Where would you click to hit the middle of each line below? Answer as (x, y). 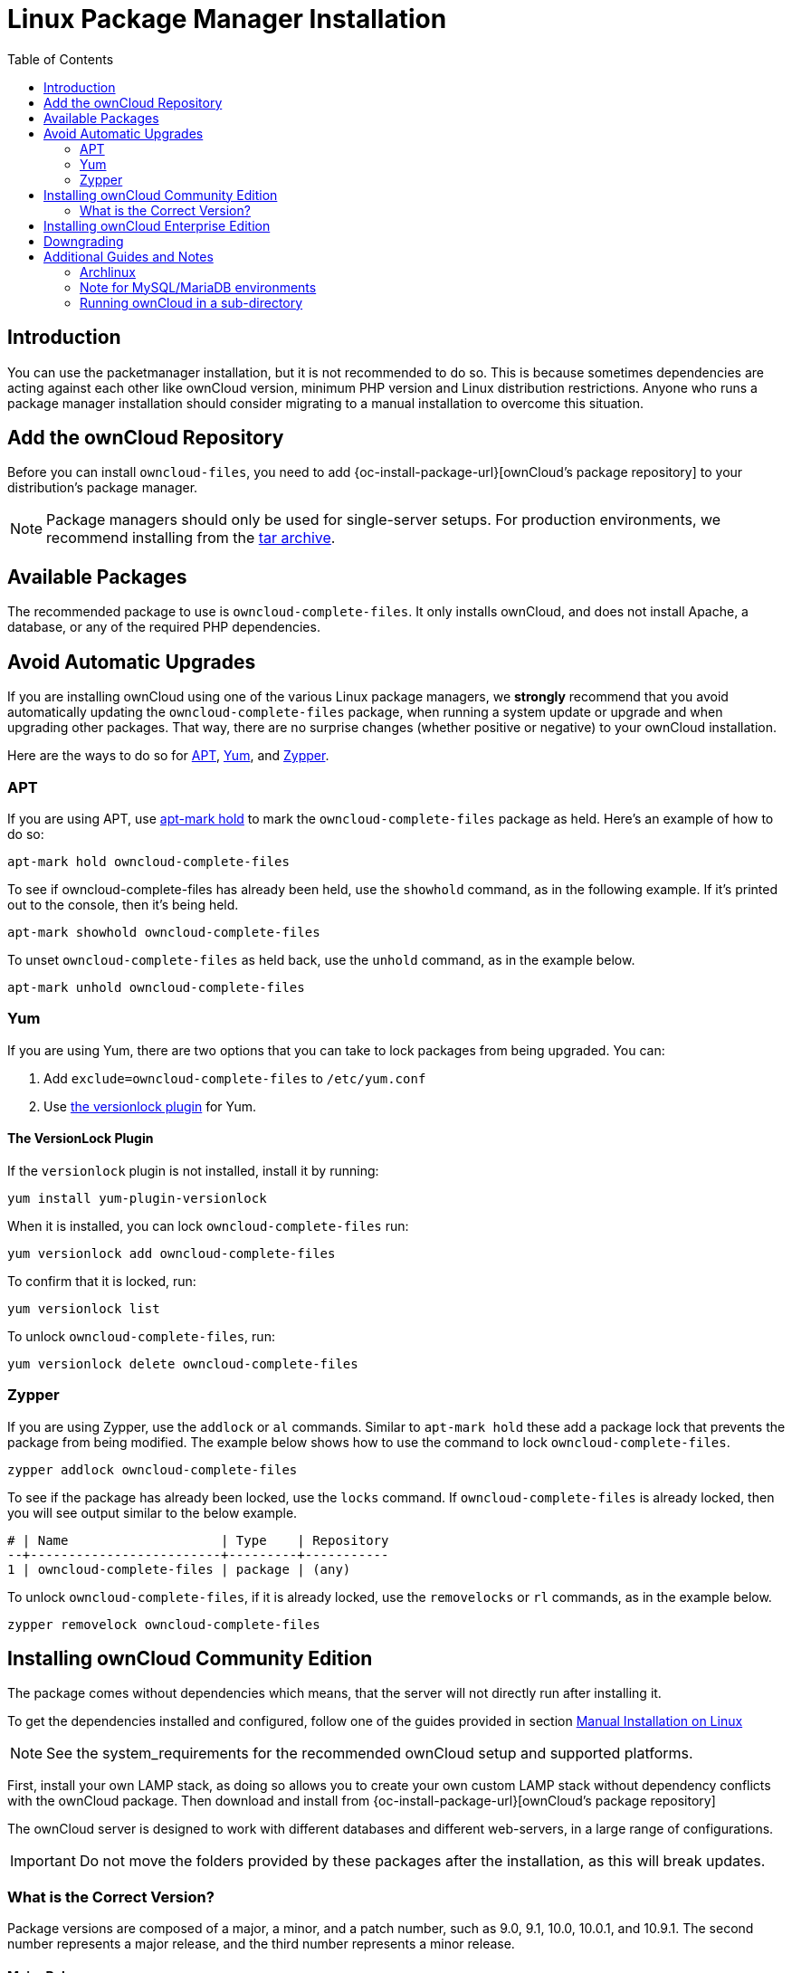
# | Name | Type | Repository (198, 1540)
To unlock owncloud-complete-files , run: (141, 1336)
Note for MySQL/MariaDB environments (198, 287)
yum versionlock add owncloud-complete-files (172, 1253)
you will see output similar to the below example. (153, 1512)
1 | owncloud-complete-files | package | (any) (179, 1569)
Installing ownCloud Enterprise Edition (157, 225)
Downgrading (84, 241)
